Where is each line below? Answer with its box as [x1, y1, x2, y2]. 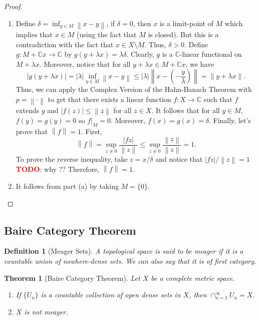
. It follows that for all [151, 104, 220, 115]
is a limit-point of [159, 18, 213, 28]
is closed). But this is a [148, 29, 219, 39]
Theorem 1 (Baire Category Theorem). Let [4, 272, 140, 283]
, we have [185, 58, 214, 69]
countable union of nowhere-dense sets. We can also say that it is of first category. [4, 256, 256, 266]
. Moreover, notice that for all [39, 58, 131, 69]
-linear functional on [179, 49, 242, 59]
